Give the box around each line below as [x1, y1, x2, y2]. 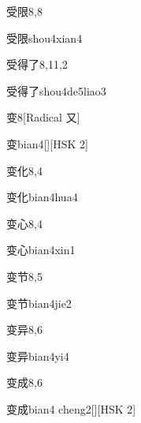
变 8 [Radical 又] [6, 109, 80, 125]
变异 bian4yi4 [6, 347, 69, 364]
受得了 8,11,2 [6, 56, 68, 73]
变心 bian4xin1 [6, 241, 76, 258]
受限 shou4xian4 [6, 29, 83, 46]
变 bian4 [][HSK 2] [6, 135, 88, 152]
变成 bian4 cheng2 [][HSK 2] [6, 400, 136, 417]
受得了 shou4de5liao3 [6, 82, 106, 99]
